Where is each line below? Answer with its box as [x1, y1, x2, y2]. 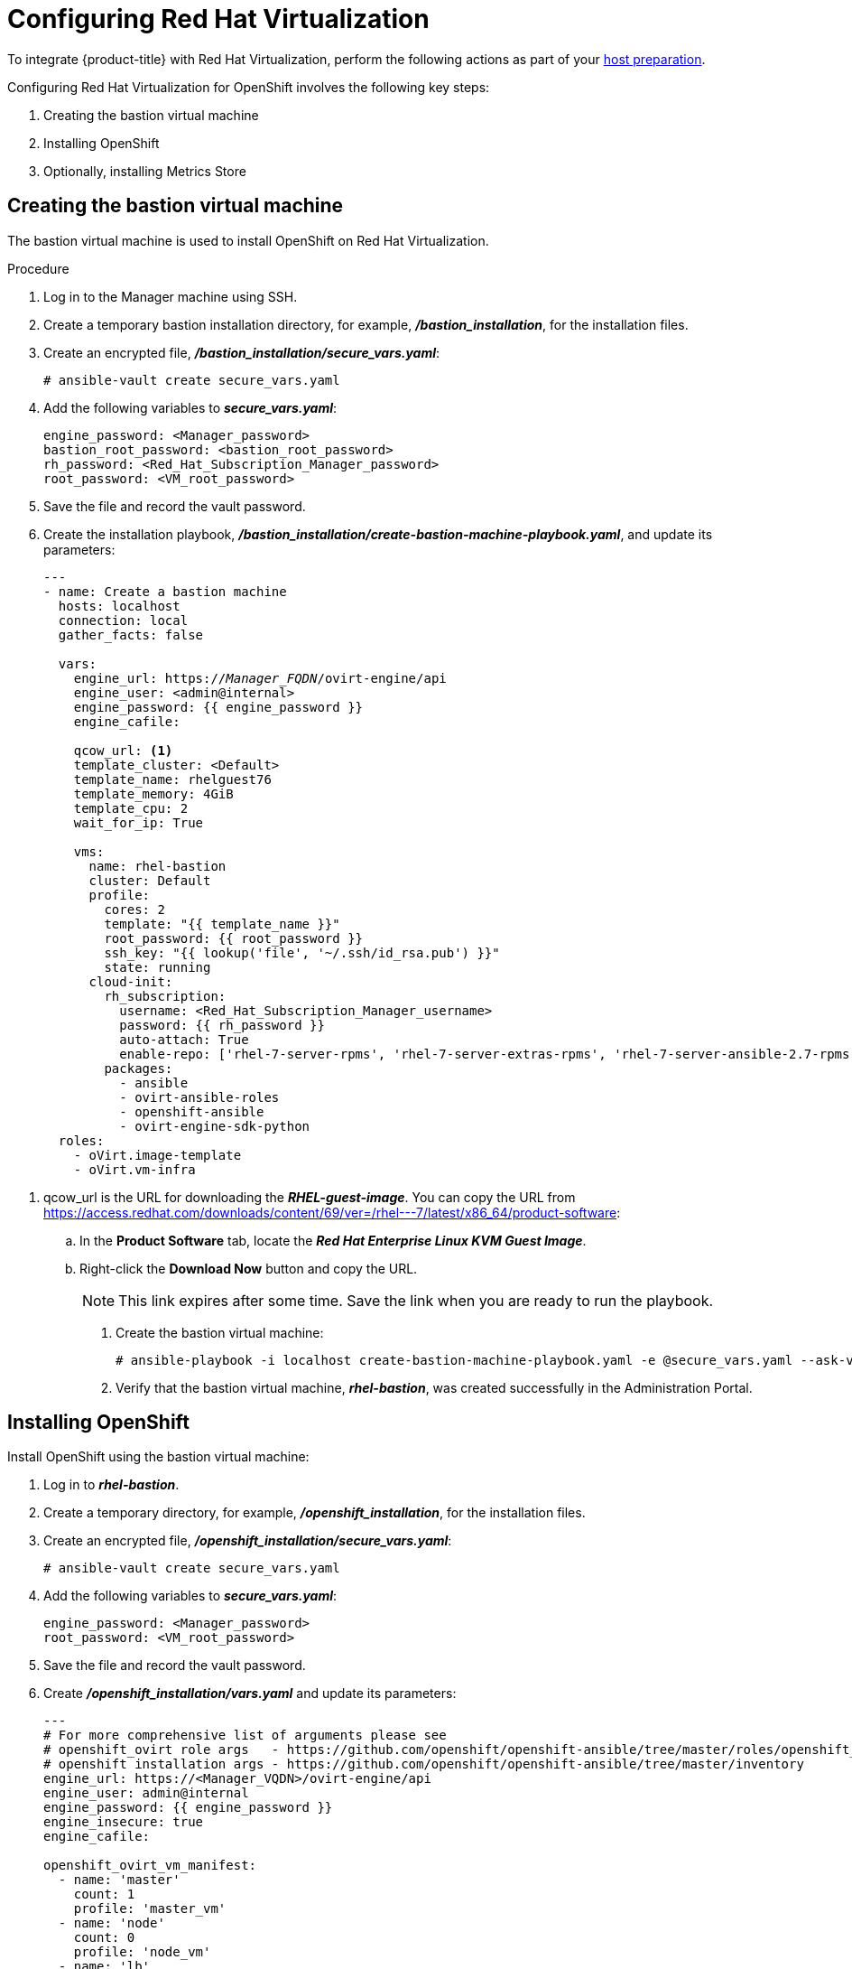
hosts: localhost [58, 598, 181, 613]
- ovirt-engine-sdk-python [119, 1118, 310, 1134]
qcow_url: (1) [73, 742, 173, 758]
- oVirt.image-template [73, 1147, 242, 1162]
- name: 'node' [58, 1916, 165, 1931]
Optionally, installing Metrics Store [43, 163, 246, 179]
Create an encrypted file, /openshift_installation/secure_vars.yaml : [43, 1533, 452, 1549]
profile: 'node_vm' [73, 1945, 211, 1960]
